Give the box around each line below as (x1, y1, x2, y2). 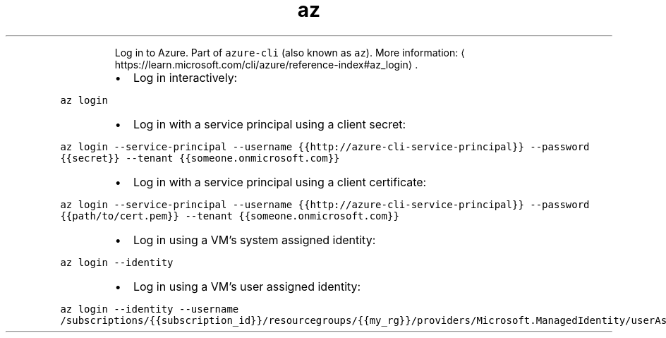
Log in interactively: (133, 70, 238, 85)
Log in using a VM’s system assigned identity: (133, 232, 376, 247)
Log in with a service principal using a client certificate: (133, 174, 427, 189)
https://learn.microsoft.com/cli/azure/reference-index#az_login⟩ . (114, 58, 418, 71)
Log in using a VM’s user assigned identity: (133, 279, 361, 294)
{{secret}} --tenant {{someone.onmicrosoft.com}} (60, 152, 340, 164)
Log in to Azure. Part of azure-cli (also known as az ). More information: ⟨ (114, 46, 465, 59)
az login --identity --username (60, 303, 239, 315)
